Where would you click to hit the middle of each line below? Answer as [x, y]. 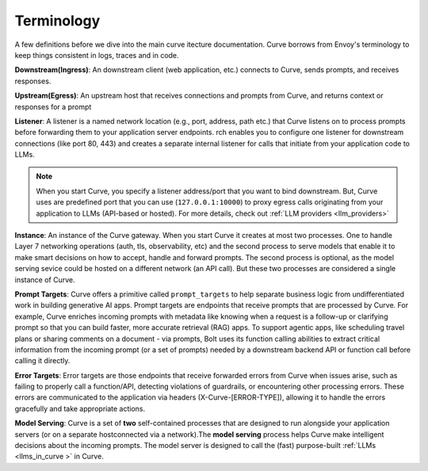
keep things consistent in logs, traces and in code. [97, 55]
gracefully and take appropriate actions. [80, 408]
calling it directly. [42, 361]
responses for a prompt [53, 106]
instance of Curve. [45, 280]
